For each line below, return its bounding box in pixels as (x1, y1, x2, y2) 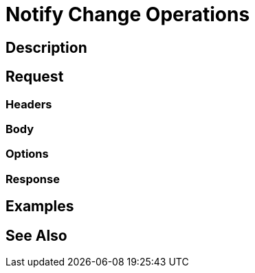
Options (5, 147, 49, 161)
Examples (5, 198, 74, 215)
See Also (5, 226, 67, 244)
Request (5, 68, 64, 86)
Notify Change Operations (5, 3, 250, 26)
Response (5, 171, 60, 186)
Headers (5, 97, 52, 111)
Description (5, 38, 87, 56)
